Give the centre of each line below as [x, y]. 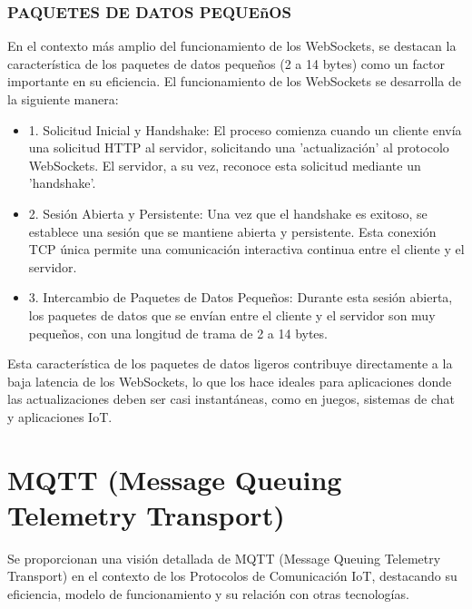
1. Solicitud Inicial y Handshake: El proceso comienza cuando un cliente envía [245, 129]
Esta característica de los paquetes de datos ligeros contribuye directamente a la [230, 363]
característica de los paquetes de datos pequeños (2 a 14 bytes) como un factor [226, 63]
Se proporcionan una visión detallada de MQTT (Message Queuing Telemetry [224, 558]
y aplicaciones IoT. [60, 416]
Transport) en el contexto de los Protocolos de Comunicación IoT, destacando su [232, 576]
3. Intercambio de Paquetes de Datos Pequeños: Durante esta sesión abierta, [241, 297]
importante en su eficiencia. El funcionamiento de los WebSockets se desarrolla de [235, 81]
